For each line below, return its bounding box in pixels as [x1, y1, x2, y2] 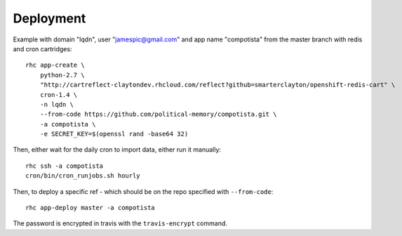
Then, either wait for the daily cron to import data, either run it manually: [13, 145, 221, 154]
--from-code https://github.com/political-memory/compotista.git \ [39, 110, 277, 119]
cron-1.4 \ [39, 91, 78, 98]
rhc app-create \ [25, 61, 85, 70]
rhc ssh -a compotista [25, 162, 104, 170]
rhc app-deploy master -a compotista [25, 204, 156, 212]
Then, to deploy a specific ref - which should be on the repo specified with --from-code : [13, 187, 274, 196]
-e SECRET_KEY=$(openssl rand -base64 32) [39, 130, 189, 138]
